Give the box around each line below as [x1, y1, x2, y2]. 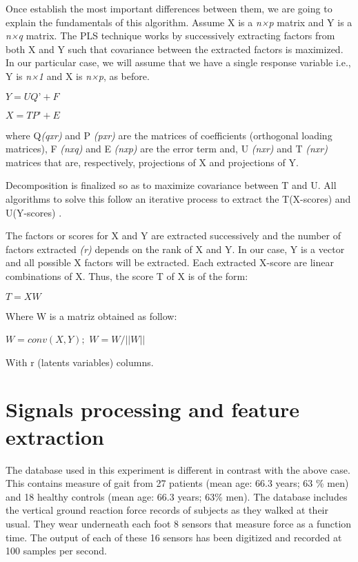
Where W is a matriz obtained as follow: [6, 308, 177, 323]
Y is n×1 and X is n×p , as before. [6, 68, 150, 83]
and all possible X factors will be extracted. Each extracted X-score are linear [6, 255, 334, 270]
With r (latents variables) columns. [6, 354, 154, 369]
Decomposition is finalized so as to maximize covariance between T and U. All [6, 178, 337, 192]
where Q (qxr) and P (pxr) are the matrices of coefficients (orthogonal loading [6, 128, 332, 142]
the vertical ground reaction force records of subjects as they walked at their [6, 503, 329, 517]
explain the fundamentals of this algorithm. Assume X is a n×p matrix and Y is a [6, 14, 352, 29]
